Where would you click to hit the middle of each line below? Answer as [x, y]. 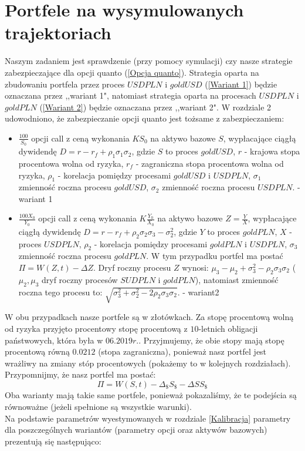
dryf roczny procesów [79, 279]
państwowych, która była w [54, 340]
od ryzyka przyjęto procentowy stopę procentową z [96, 329]
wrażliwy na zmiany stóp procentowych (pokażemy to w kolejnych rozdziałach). [148, 363]
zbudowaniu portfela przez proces [65, 84]
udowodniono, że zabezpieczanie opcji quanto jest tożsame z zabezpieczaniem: [145, 118]
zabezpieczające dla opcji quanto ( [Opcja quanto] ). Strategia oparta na [132, 72]
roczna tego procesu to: [60, 292]
